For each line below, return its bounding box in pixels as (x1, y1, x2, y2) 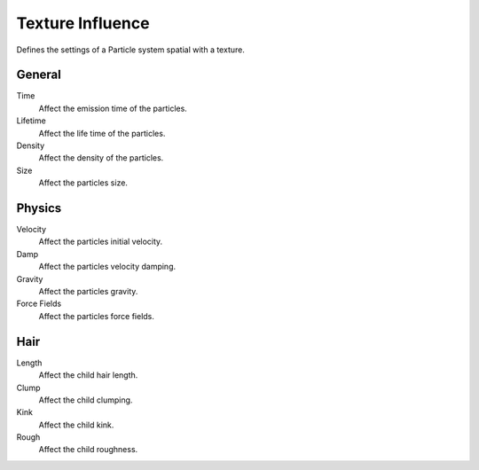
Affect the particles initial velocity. (38, 236, 163, 247)
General (16, 67, 62, 82)
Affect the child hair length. (38, 370, 138, 380)
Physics (16, 200, 62, 215)
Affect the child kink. (38, 419, 114, 430)
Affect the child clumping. (38, 395, 133, 405)
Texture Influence (16, 13, 150, 33)
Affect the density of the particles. (38, 153, 164, 163)
